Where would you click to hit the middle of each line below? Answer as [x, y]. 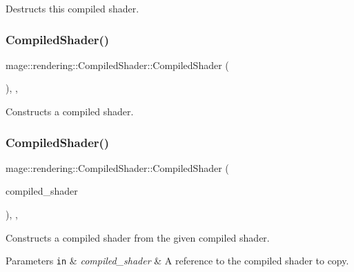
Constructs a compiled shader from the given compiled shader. [138, 237]
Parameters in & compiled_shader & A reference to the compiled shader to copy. [177, 261]
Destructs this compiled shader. [72, 8]
